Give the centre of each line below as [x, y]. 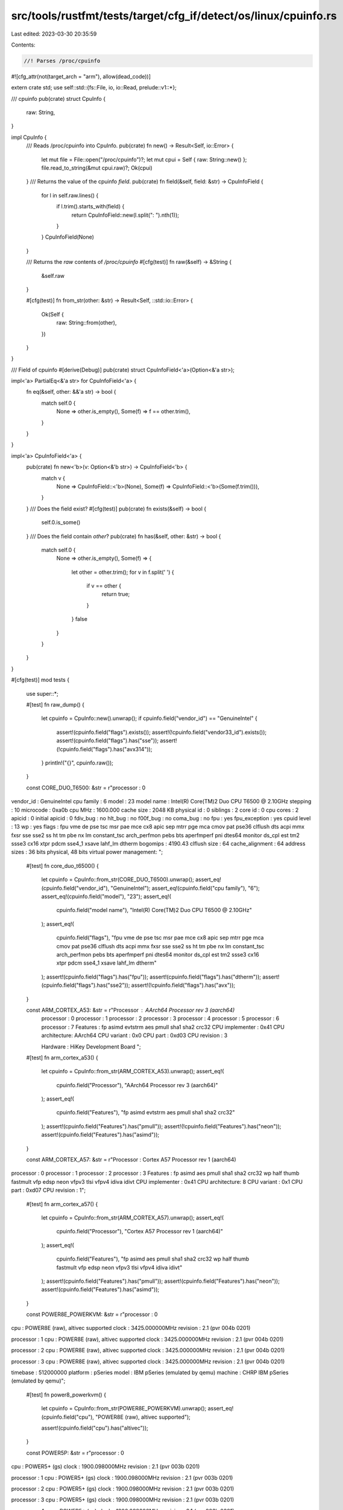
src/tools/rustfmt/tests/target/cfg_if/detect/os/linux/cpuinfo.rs [174, 16]
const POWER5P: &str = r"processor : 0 [75, 1453]
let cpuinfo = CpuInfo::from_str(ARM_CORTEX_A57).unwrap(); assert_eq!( [133, 1218]
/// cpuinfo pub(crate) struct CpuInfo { [58, 98]
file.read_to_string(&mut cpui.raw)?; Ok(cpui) [97, 168]
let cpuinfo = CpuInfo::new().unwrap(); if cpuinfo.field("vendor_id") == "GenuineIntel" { [149, 718]
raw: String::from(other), [87, 323]
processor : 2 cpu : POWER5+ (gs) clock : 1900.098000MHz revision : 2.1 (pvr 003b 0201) [123, 1488]
